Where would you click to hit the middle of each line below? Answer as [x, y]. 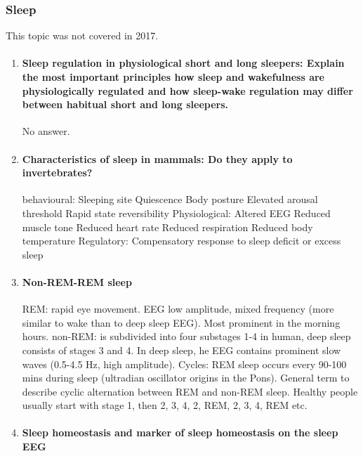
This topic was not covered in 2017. [82, 35]
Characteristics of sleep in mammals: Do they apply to [157, 158]
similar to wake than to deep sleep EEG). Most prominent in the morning [181, 322]
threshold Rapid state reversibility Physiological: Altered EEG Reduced [176, 213]
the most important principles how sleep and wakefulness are [173, 77]
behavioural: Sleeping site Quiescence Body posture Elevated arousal [170, 199]
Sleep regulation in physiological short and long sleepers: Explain [183, 63]
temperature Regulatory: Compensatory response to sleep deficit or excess [181, 241]
